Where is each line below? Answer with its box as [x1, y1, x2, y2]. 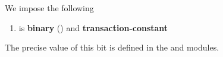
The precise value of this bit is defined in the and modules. [5, 41, 219, 53]
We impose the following [5, 2, 94, 14]
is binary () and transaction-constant [18, 21, 168, 33]
